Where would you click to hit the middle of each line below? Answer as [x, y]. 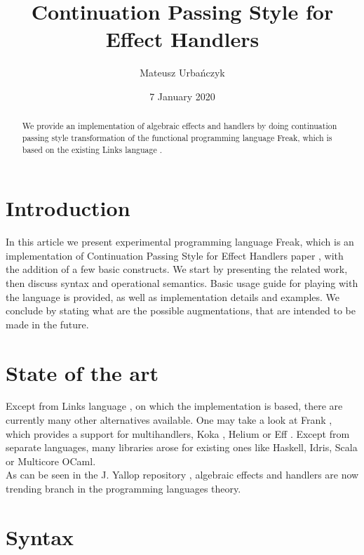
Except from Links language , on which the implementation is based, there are [174, 406]
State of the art [82, 372]
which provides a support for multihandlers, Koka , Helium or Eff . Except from [178, 433]
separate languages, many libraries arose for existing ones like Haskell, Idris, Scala [182, 447]
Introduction [68, 208]
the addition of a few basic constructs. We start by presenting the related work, [177, 269]
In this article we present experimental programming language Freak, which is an [180, 242]
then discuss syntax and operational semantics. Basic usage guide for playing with [182, 282]
